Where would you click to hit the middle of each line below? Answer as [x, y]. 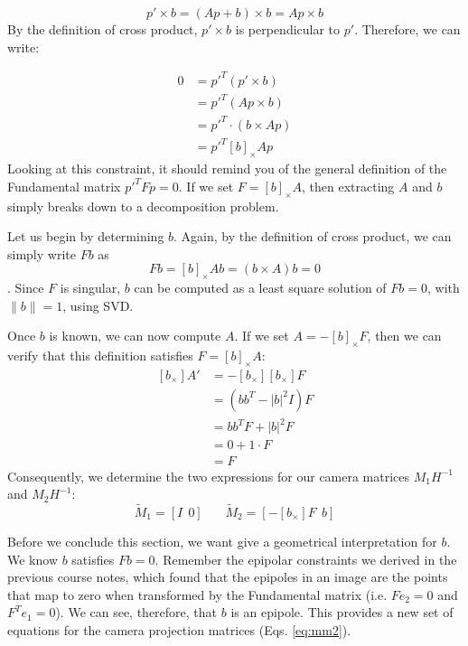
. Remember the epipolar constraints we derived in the [306, 559]
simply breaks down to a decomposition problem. [143, 206]
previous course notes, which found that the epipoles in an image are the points [228, 577]
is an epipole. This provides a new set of [342, 612]
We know [33, 559]
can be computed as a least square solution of [260, 288]
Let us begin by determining [86, 236]
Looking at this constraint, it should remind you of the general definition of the [227, 169]
